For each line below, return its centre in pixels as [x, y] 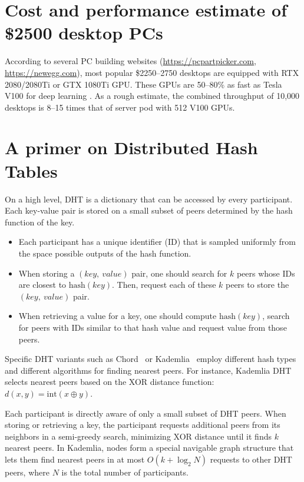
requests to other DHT [251, 459]
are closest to [42, 285]
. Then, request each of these [164, 285]
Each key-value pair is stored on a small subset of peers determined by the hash [149, 210]
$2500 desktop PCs [84, 33]
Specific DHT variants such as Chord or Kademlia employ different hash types [151, 359]
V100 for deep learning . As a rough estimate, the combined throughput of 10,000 [152, 96]
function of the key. [40, 222]
